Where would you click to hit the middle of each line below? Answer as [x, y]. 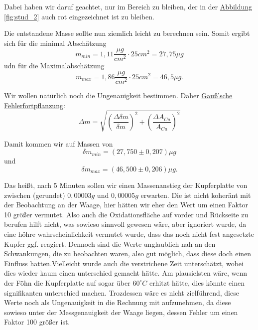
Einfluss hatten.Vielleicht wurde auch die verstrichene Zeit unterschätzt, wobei [124, 263]
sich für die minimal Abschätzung [55, 43]
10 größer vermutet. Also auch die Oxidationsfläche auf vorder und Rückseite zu [126, 214]
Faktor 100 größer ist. [37, 322]
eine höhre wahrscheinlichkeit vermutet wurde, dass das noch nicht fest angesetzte [129, 234]
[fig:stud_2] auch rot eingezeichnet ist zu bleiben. [79, 16]
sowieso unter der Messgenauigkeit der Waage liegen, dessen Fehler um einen [121, 312]
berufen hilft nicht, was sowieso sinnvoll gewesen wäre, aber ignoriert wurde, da [125, 224]
